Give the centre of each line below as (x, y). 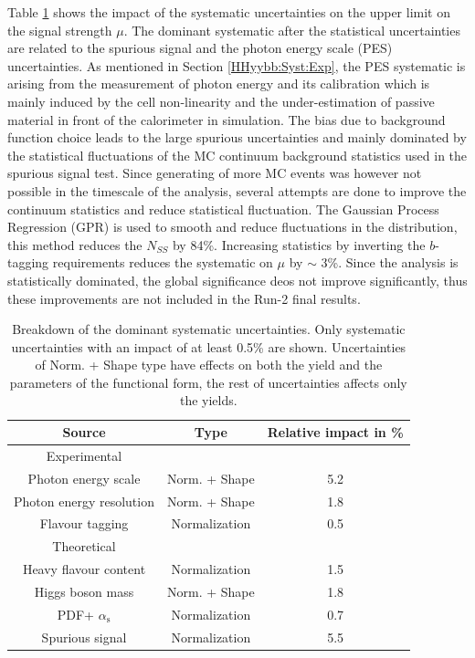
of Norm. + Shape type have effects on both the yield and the (209, 365)
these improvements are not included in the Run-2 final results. (184, 298)
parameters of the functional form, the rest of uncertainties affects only (208, 382)
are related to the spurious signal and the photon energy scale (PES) (200, 48)
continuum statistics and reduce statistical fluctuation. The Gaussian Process (223, 209)
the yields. (208, 400)
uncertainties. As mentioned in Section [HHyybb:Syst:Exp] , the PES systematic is (237, 65)
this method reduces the (75, 244)
